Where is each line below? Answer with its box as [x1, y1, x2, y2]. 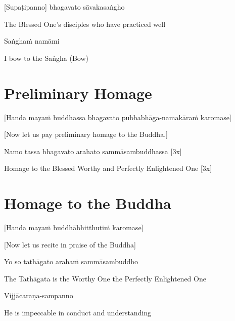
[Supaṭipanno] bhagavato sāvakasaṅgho [4, 2, 125, 12]
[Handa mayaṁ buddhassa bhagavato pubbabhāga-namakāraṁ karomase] [4, 112, 231, 122]
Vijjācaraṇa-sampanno [4, 290, 73, 301]
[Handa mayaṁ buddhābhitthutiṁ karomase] [4, 222, 144, 232]
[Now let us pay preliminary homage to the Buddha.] [4, 129, 168, 139]
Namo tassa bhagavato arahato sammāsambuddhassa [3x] [4, 146, 182, 156]
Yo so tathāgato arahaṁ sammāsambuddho [4, 256, 138, 267]
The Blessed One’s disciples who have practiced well [4, 18, 166, 29]
